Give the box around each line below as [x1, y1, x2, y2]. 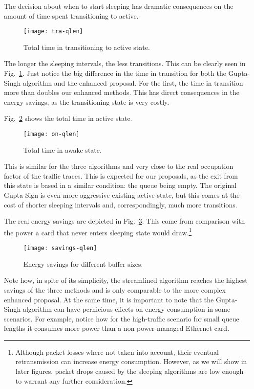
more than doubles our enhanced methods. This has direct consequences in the [4, 87, 240, 97]
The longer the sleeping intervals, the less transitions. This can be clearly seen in [4, 58, 246, 69]
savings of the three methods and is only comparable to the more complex [4, 284, 226, 295]
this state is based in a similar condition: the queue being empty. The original [4, 180, 237, 190]
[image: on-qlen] [23, 131, 80, 137]
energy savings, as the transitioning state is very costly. [4, 96, 169, 107]
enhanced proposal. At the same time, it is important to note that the [4, 294, 214, 304]
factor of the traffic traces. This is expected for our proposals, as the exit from [4, 170, 238, 181]
